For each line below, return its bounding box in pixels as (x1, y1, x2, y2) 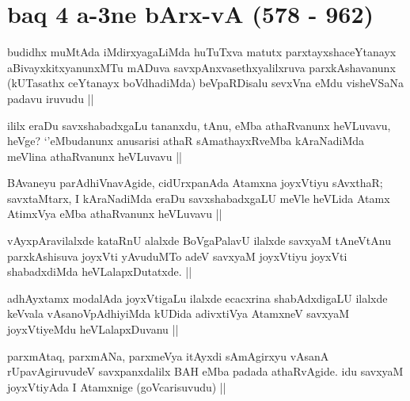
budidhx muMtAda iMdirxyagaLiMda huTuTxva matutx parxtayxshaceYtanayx (7, 44, 397, 60)
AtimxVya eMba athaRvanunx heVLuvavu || (7, 205, 222, 222)
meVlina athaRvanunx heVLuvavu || (7, 147, 182, 164)
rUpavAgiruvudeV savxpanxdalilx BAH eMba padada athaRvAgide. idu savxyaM (7, 363, 404, 380)
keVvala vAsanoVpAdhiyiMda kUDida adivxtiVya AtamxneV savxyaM (7, 305, 350, 322)
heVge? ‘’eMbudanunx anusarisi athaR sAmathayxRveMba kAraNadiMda (7, 132, 365, 149)
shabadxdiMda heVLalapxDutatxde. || (7, 263, 192, 280)
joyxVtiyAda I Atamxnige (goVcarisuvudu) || (7, 378, 226, 395)
